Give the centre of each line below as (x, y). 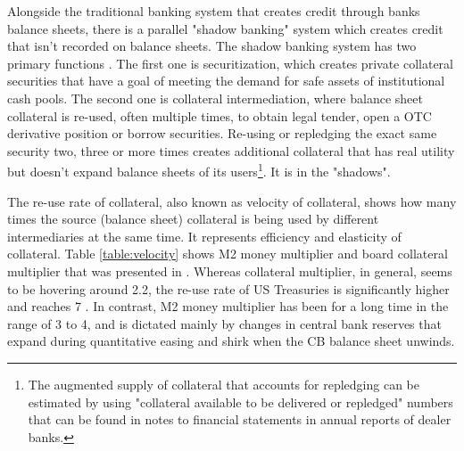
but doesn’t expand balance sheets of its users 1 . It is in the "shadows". (199, 170)
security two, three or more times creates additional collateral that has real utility (231, 150)
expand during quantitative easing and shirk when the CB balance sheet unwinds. (231, 341)
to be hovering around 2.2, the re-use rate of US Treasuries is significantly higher (228, 288)
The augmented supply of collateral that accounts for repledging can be (224, 384)
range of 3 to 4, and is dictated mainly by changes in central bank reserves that (224, 323)
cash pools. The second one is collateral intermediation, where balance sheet (215, 98)
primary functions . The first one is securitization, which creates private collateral (230, 63)
